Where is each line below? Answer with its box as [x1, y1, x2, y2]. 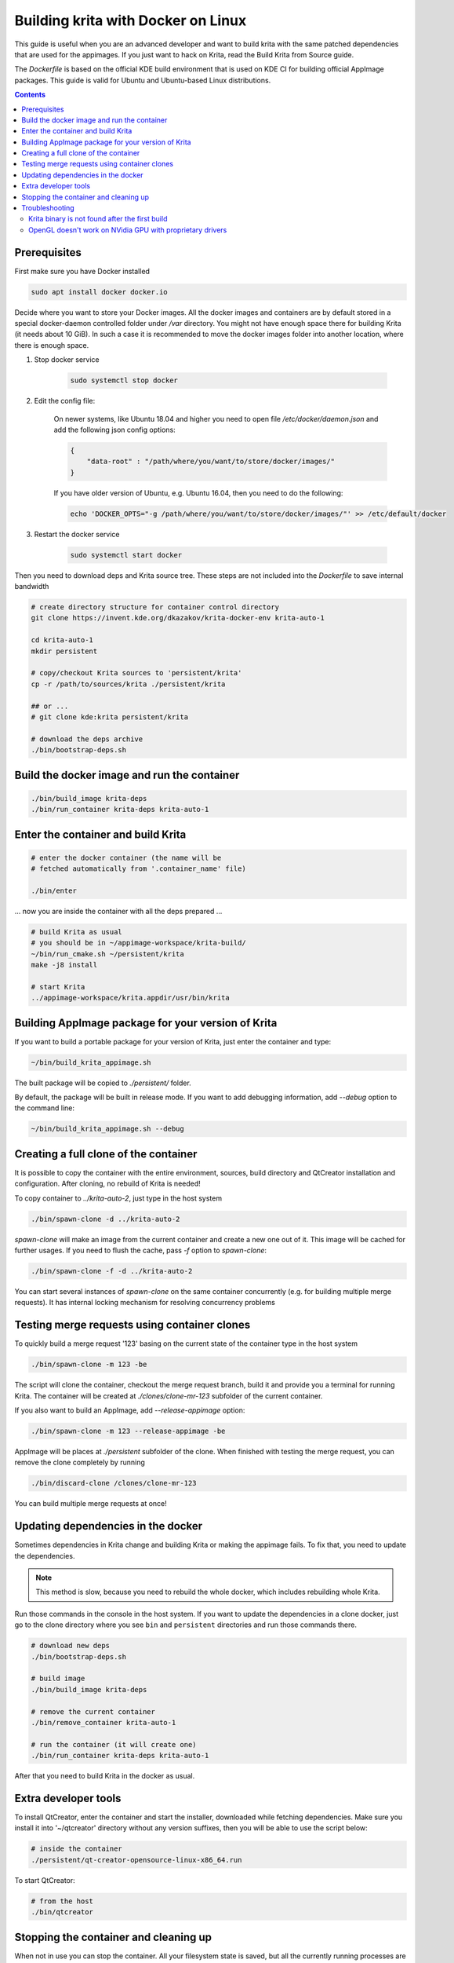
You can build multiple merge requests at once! [14, 1499, 168, 1508]
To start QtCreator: [14, 1875, 76, 1884]
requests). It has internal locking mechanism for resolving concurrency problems [14, 1298, 276, 1307]
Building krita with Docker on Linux [14, 12, 247, 29]
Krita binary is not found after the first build [28, 214, 168, 224]
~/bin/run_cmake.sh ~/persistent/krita [31, 949, 184, 958]
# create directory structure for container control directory [31, 603, 280, 612]
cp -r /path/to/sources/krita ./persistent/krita [31, 679, 226, 689]
